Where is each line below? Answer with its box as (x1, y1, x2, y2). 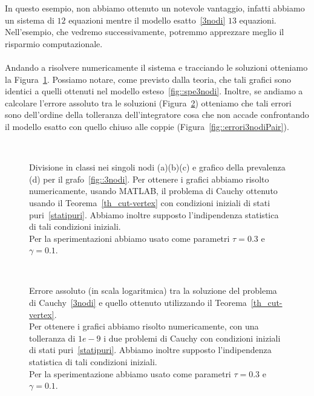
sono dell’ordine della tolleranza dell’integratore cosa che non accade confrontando (5, 108, 309, 121)
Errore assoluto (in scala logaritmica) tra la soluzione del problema (29, 284, 277, 297)
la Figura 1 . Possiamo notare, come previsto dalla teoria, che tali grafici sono (5, 73, 292, 85)
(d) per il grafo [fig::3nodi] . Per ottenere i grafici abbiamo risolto (29, 172, 269, 185)
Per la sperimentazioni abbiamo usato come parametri (29, 232, 230, 244)
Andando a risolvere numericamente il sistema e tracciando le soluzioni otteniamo (5, 60, 308, 73)
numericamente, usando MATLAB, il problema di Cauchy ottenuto (29, 184, 278, 197)
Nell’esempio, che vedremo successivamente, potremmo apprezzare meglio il (5, 25, 284, 38)
